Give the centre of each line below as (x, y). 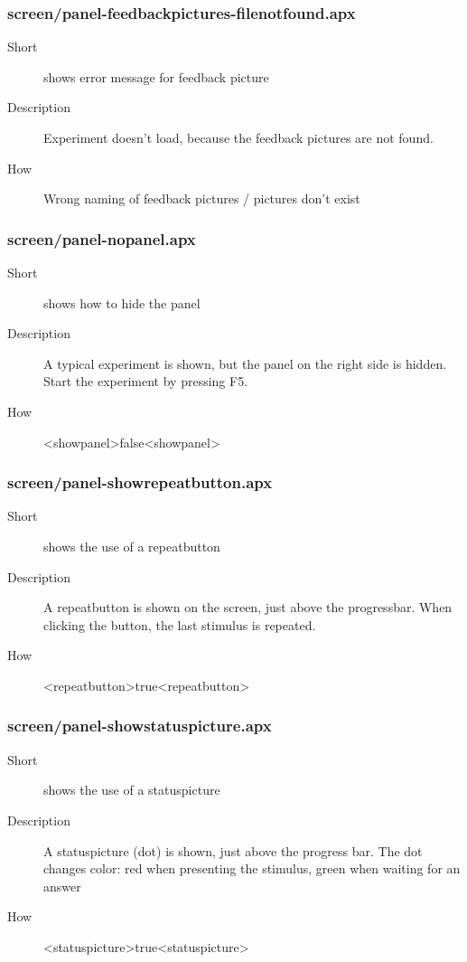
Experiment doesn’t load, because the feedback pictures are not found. (238, 137)
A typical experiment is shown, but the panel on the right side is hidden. (245, 363)
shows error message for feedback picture (156, 76)
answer (62, 886)
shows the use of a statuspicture (132, 790)
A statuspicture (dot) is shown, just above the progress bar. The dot (233, 850)
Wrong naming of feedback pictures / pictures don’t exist (202, 198)
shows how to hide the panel (122, 302)
